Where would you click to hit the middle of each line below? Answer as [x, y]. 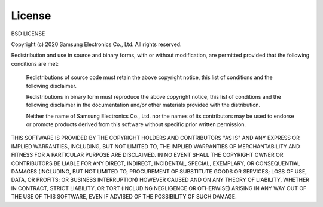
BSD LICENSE [28, 34]
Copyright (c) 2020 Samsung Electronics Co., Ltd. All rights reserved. [96, 44]
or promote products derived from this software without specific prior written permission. [136, 124]
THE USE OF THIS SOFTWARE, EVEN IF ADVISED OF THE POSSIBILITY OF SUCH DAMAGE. [124, 197]
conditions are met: [35, 63]
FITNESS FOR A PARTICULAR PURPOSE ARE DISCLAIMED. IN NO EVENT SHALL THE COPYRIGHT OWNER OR [147, 155]
